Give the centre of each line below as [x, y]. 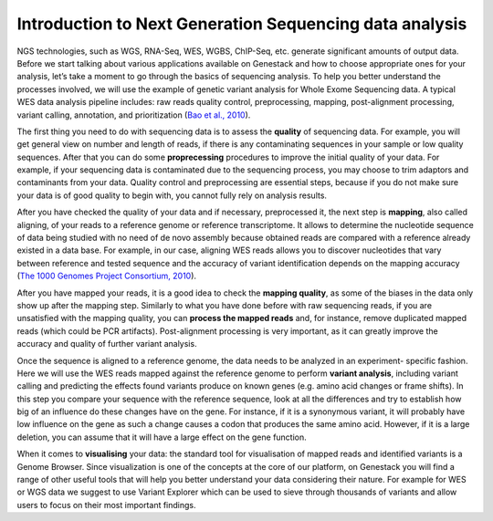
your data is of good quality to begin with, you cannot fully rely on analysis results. [172, 195]
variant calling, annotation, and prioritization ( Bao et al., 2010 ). [134, 115]
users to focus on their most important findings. [106, 505]
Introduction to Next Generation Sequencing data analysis [242, 24]
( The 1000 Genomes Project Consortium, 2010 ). [106, 276]
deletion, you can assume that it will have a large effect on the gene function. [162, 437]
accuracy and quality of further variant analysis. [107, 344]
